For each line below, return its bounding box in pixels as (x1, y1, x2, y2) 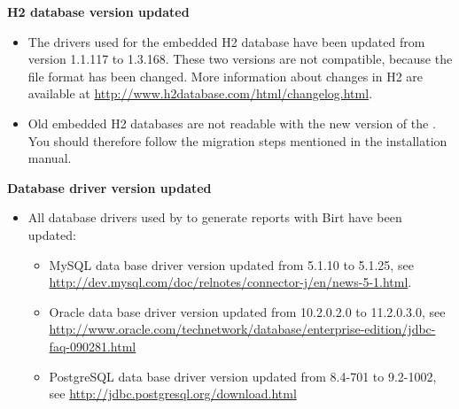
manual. (27, 149, 72, 167)
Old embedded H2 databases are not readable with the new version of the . (27, 113, 436, 132)
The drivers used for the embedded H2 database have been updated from (27, 32, 425, 50)
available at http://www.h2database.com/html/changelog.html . (27, 84, 373, 103)
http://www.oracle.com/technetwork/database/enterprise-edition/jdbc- (49, 320, 436, 338)
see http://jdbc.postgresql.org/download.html (49, 384, 297, 403)
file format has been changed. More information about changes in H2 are (27, 66, 424, 85)
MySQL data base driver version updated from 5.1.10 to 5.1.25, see (49, 255, 414, 274)
